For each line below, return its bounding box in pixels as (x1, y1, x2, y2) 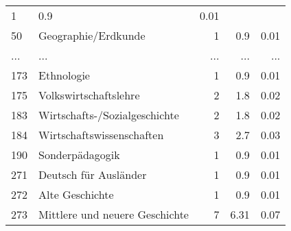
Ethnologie (38, 67, 90, 83)
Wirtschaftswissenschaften (38, 127, 164, 143)
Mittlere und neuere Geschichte (38, 206, 189, 222)
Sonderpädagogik (38, 147, 120, 162)
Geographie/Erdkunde (38, 27, 145, 43)
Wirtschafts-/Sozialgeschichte (38, 107, 179, 123)
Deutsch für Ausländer (38, 167, 147, 182)
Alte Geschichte (38, 186, 114, 202)
